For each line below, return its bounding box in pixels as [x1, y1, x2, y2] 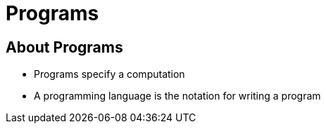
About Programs [6, 38, 123, 56]
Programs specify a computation [34, 68, 185, 81]
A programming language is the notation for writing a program [34, 90, 321, 102]
